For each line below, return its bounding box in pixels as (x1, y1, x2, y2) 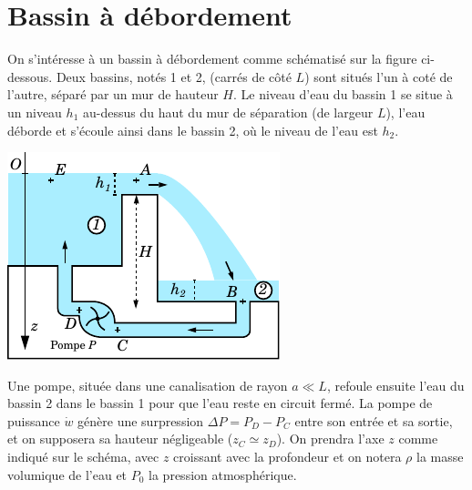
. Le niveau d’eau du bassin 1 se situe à (233, 85, 453, 104)
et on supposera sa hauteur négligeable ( (7, 429, 233, 448)
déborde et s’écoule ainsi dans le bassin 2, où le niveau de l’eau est (7, 120, 378, 139)
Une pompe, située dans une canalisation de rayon (7, 375, 288, 394)
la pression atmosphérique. (149, 464, 297, 484)
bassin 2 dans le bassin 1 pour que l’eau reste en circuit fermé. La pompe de (7, 393, 433, 413)
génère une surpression (77, 411, 204, 430)
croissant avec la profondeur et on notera (173, 447, 402, 466)
